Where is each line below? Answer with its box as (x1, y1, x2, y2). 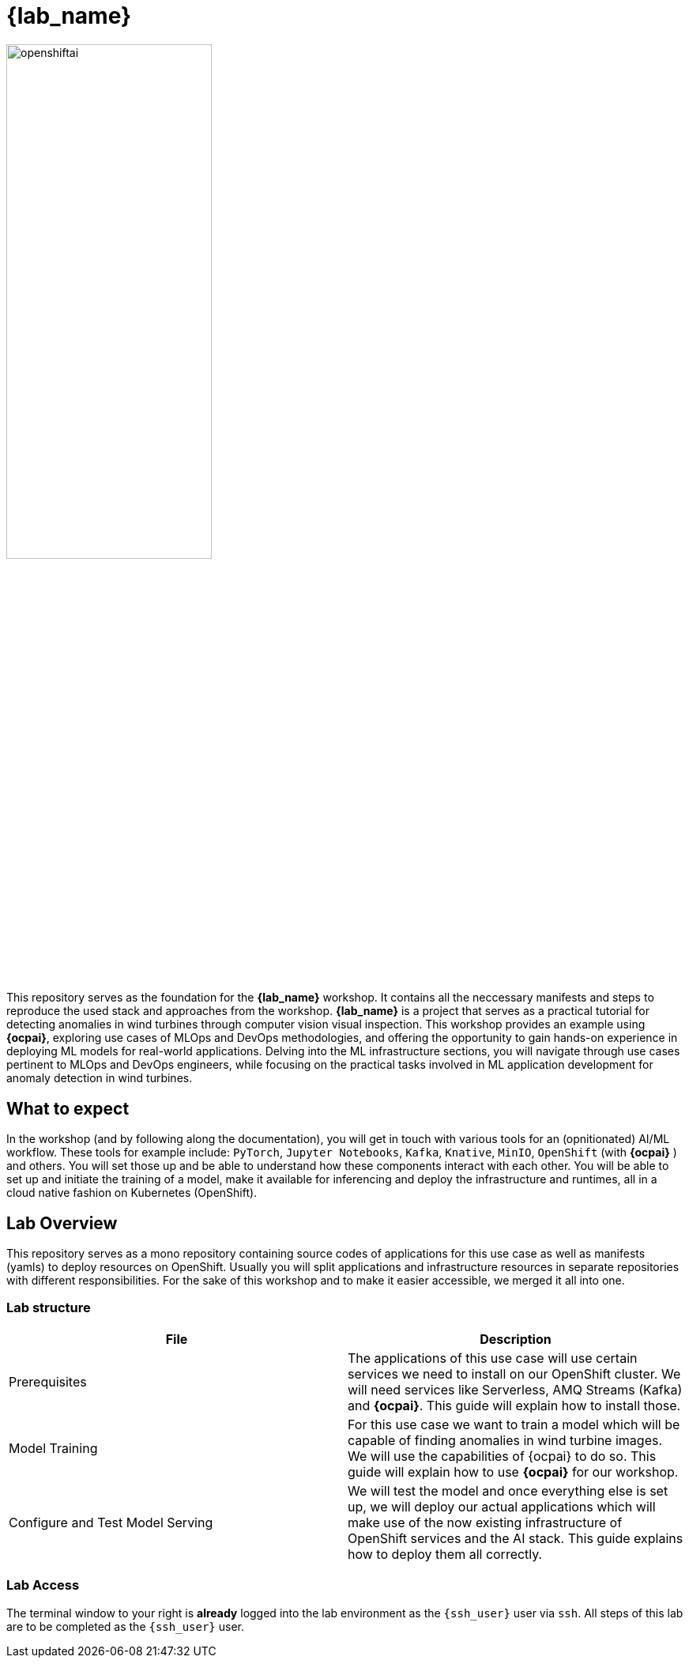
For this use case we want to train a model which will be (348, 1416, 680, 1432)
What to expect (6, 1098, 130, 1119)
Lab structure (6, 1300, 91, 1316)
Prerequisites (9, 1373, 87, 1390)
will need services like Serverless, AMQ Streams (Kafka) (348, 1381, 683, 1398)
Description (480, 1330, 552, 1347)
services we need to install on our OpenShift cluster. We (348, 1365, 681, 1382)
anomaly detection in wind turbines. (6, 1071, 193, 1085)
